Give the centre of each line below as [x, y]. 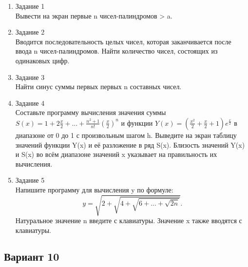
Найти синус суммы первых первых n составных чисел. [98, 86]
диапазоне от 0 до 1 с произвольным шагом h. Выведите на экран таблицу [126, 135]
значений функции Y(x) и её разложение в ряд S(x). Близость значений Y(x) [130, 144]
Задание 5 [30, 180]
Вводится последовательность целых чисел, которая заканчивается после [123, 41]
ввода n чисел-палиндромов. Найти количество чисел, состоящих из [116, 51]
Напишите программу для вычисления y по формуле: [94, 189]
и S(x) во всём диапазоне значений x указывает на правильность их [116, 154]
